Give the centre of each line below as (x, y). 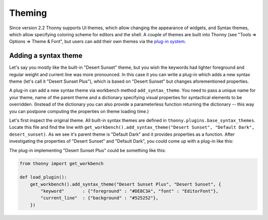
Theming (28, 13)
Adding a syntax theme (46, 56)
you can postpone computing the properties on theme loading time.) (79, 111)
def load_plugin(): (43, 177)
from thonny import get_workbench (62, 163)
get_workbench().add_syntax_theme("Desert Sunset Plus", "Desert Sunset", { (126, 184)
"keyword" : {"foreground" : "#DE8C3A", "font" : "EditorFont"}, (130, 191)
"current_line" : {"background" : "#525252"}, (100, 198)
